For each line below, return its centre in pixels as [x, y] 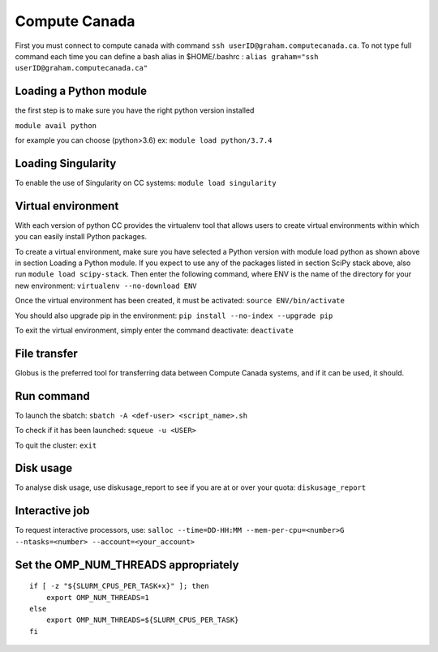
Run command [52, 396]
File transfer [47, 353]
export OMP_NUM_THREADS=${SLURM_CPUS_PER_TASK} [142, 620]
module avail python [56, 125]
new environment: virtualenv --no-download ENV [106, 285]
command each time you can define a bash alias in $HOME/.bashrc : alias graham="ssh [167, 56]
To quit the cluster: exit [56, 445]
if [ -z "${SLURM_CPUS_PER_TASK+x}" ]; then [120, 586]
